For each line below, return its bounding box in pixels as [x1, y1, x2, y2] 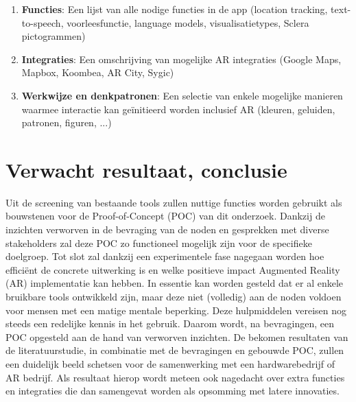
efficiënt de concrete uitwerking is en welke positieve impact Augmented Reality [5, 262, 340, 276]
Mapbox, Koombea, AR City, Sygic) [21, 65, 174, 80]
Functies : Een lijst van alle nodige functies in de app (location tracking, [21, 2, 328, 16]
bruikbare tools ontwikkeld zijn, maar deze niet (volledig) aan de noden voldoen [5, 289, 342, 304]
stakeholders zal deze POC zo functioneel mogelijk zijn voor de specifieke [5, 235, 312, 250]
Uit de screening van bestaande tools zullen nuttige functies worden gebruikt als [5, 195, 342, 209]
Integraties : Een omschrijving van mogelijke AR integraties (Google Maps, [21, 51, 342, 66]
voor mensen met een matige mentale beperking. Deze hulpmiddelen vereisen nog [5, 303, 347, 317]
